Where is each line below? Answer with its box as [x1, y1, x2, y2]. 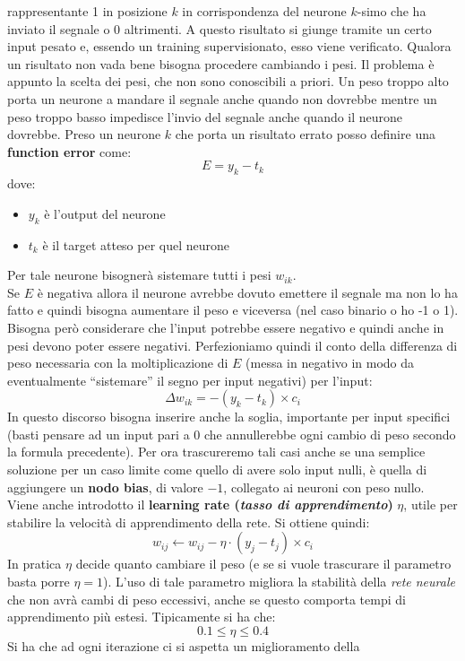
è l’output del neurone [44, 204, 166, 222]
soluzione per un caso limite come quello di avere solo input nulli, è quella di [7, 460, 427, 479]
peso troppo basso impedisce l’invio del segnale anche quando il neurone [7, 107, 403, 126]
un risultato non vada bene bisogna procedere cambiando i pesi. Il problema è [7, 54, 435, 73]
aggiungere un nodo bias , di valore [7, 477, 203, 496]
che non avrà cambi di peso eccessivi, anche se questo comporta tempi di [7, 589, 406, 608]
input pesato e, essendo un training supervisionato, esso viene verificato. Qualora [7, 37, 452, 56]
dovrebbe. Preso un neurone [7, 125, 161, 144]
